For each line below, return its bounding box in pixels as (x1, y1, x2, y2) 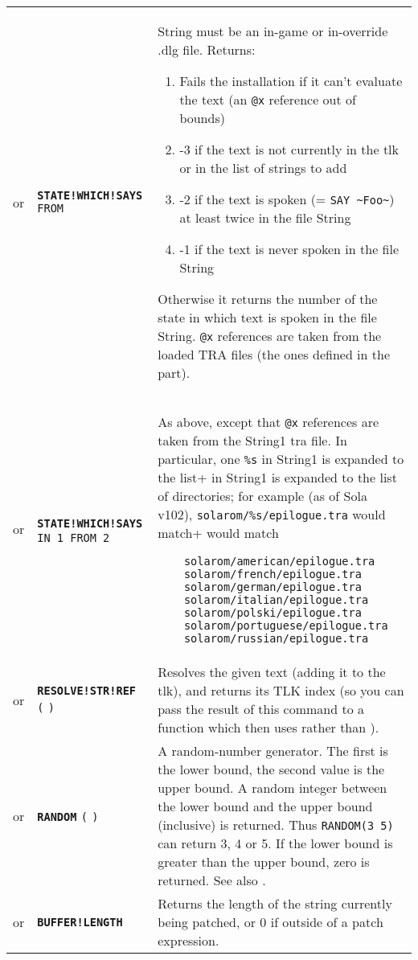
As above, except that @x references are (158, 412, 379, 431)
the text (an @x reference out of (179, 90, 356, 109)
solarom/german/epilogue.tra (183, 581, 362, 593)
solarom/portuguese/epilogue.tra (183, 619, 388, 632)
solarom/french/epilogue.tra (183, 568, 362, 581)
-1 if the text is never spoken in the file (179, 240, 400, 258)
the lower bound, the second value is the (158, 760, 385, 778)
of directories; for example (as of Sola (158, 486, 367, 505)
